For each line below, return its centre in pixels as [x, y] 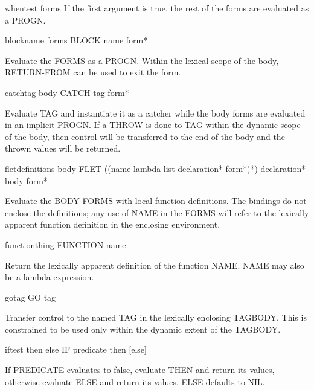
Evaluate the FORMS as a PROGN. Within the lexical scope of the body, [142, 60]
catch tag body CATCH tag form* [67, 92]
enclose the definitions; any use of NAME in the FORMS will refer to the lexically [157, 212]
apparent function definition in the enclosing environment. [113, 224]
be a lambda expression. [50, 277]
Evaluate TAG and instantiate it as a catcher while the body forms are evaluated [155, 113]
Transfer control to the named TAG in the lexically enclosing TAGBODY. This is [156, 317]
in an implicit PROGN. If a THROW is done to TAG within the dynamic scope [153, 125]
